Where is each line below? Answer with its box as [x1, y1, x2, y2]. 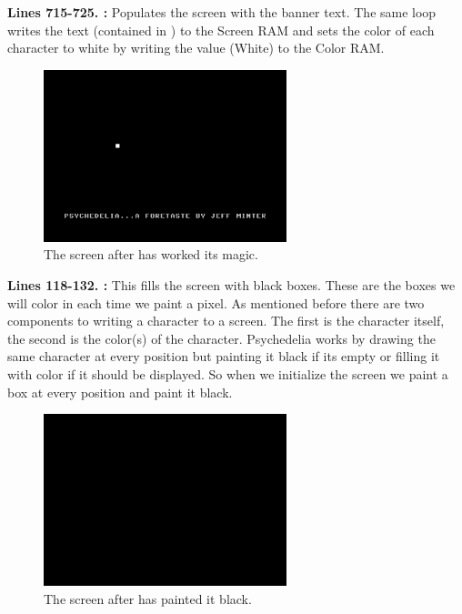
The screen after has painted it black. [44, 589, 252, 608]
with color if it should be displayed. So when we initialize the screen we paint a [7, 364, 448, 383]
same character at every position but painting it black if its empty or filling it [7, 347, 440, 366]
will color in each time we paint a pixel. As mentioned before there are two [7, 293, 425, 312]
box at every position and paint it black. [7, 382, 233, 401]
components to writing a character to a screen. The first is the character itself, [7, 311, 445, 330]
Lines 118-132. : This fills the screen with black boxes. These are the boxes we [7, 275, 456, 294]
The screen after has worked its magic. [44, 245, 258, 264]
